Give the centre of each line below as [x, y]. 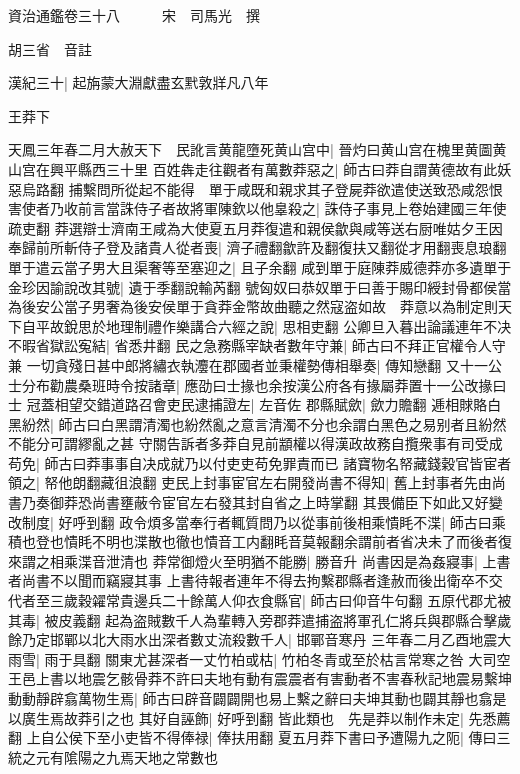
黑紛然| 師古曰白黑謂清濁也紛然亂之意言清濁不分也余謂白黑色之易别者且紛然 [257, 423]
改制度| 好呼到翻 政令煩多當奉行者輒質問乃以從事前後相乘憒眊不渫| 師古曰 [250, 521]
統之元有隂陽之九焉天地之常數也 [113, 756]
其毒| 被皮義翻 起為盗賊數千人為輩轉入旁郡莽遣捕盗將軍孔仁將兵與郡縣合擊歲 [260, 619]
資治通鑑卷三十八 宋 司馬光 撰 [134, 15]
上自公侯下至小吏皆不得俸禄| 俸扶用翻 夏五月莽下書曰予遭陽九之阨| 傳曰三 [268, 737]
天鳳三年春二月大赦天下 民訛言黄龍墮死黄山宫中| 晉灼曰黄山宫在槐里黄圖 [250, 149]
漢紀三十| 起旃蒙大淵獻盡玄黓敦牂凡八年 [138, 82]
